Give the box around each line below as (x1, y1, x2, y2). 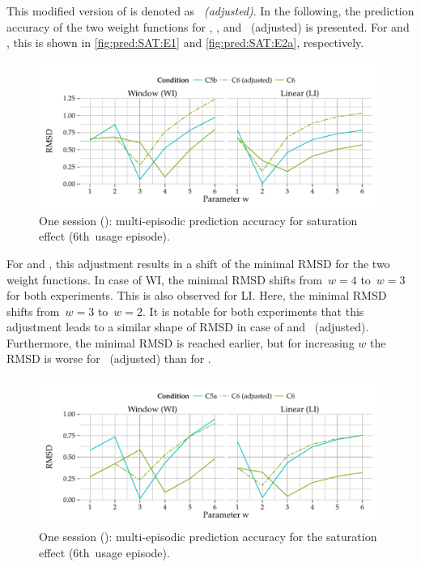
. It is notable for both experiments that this (142, 302, 364, 319)
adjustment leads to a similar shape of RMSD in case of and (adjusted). (6, 318, 369, 335)
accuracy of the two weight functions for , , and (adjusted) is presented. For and (6, 18, 410, 35)
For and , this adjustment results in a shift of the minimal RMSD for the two (6, 254, 390, 271)
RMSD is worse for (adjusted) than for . (6, 350, 211, 367)
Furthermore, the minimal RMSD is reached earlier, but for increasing (6, 334, 355, 351)
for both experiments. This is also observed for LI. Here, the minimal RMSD (6, 287, 387, 304)
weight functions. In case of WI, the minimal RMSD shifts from (6, 271, 323, 288)
